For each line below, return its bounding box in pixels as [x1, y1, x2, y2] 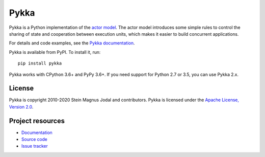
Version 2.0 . [9, 104, 34, 110]
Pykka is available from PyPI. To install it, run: [9, 49, 101, 55]
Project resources [9, 116, 65, 125]
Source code [21, 136, 48, 142]
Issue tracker [21, 143, 48, 149]
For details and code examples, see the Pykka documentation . [9, 40, 135, 46]
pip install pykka [18, 61, 62, 66]
